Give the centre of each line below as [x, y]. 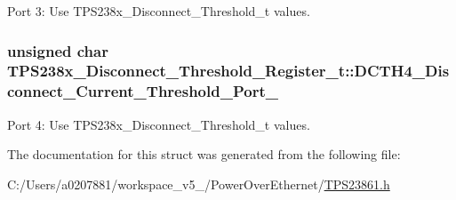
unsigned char [58, 50]
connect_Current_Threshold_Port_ [143, 91]
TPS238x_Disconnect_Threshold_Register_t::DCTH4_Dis [228, 71]
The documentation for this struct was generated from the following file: [204, 154]
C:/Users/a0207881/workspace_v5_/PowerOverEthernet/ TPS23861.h [199, 184]
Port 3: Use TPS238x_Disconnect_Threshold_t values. [159, 11]
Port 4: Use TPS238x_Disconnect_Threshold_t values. [159, 124]
